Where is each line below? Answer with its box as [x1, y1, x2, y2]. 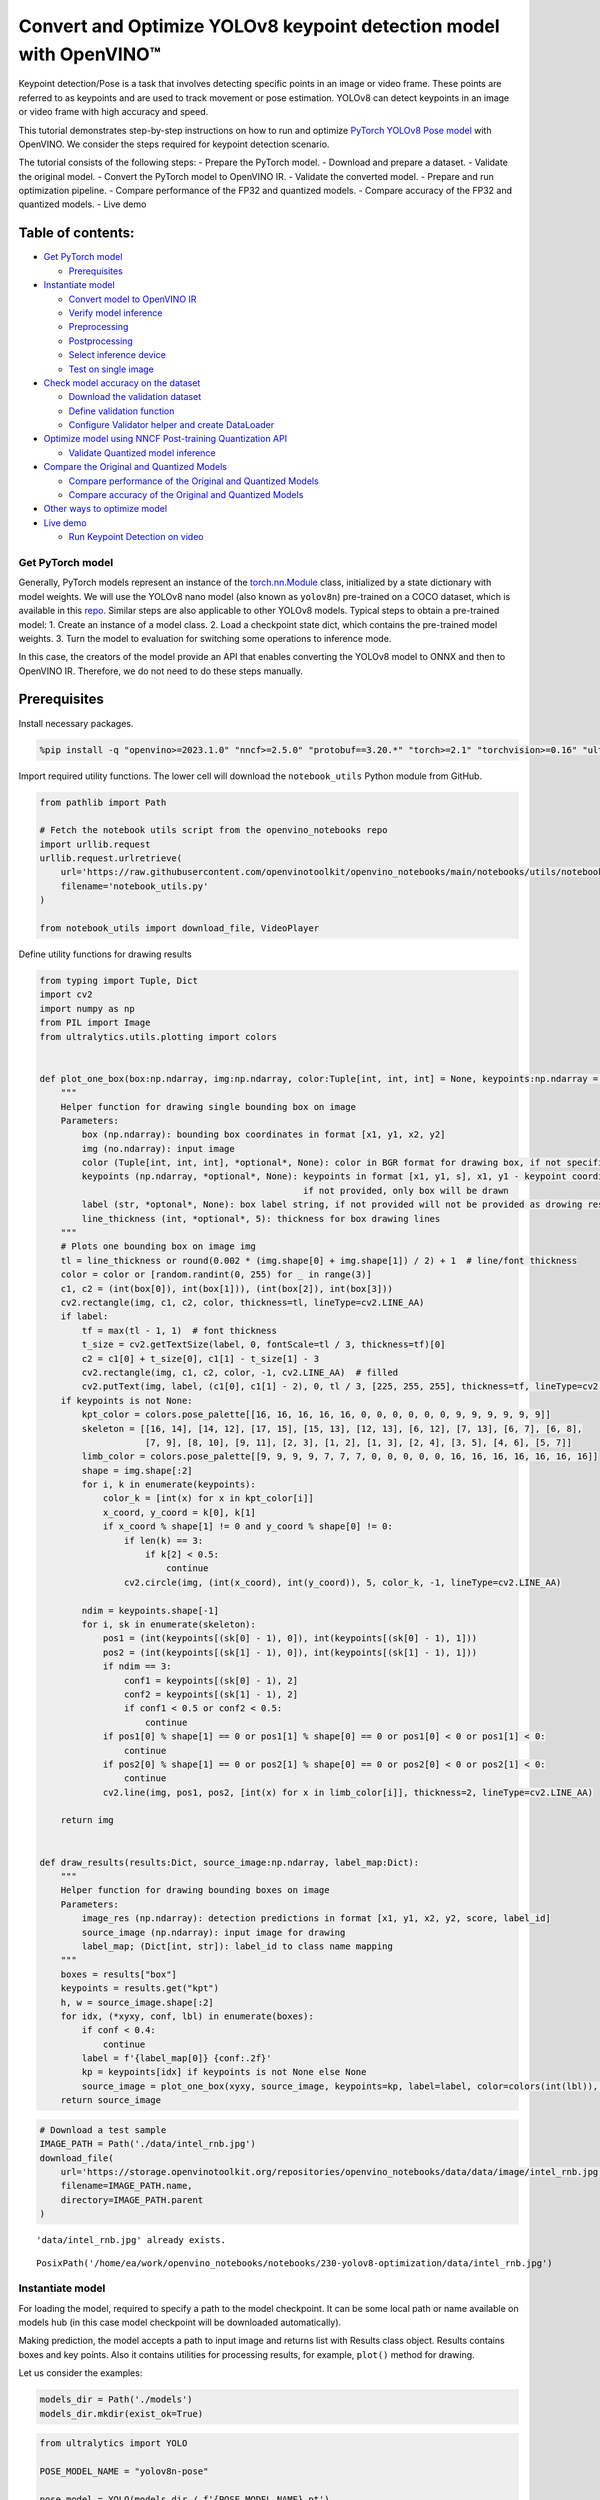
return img [60, 1815, 114, 1826]
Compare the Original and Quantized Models [43, 461, 227, 473]
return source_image [60, 2095, 162, 2106]
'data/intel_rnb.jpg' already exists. [36, 2235, 227, 2246]
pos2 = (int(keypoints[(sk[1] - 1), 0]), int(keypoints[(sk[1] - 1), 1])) [102, 1646, 478, 1658]
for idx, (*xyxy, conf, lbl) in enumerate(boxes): [60, 2010, 314, 2022]
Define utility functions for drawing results [18, 948, 192, 960]
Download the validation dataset [68, 391, 202, 403]
